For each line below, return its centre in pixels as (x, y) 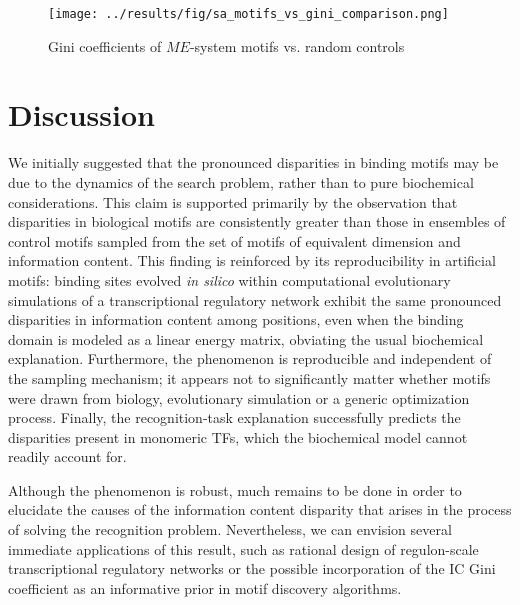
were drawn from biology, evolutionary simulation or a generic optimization (239, 397)
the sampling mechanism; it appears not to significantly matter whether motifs (249, 377)
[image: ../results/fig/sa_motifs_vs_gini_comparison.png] (248, 14)
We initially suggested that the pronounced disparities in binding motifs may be (253, 162)
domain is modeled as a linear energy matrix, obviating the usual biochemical (246, 338)
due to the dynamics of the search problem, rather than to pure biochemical (241, 181)
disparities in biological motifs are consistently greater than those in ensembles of (257, 221)
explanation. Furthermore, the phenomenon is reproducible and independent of (250, 358)
